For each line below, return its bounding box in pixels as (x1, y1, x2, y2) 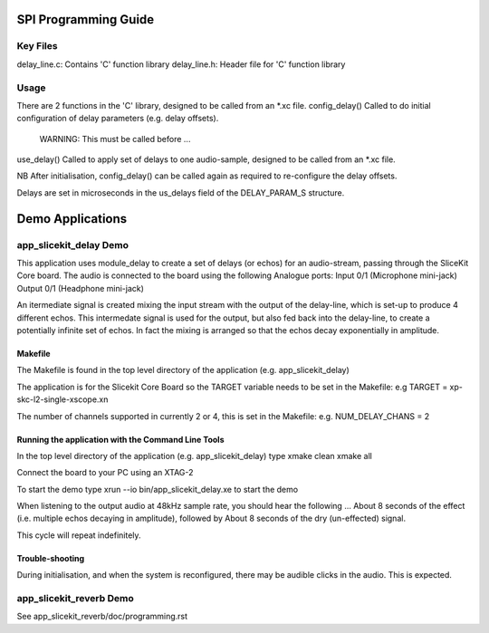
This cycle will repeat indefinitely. (16, 530, 141, 541)
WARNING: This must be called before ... (39, 133, 191, 144)
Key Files (16, 40, 58, 53)
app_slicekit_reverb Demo (16, 592, 135, 605)
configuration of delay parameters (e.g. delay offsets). (16, 113, 219, 124)
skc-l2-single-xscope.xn (16, 394, 109, 405)
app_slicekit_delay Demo (16, 238, 129, 251)
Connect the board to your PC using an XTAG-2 (16, 467, 194, 478)
